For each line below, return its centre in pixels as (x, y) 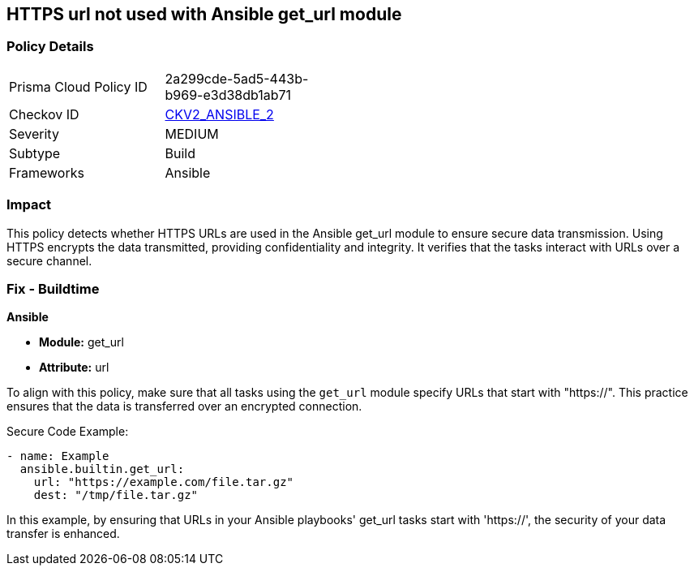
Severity (34, 133)
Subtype (35, 153)
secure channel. (49, 260)
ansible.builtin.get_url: (102, 469)
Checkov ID (44, 114)
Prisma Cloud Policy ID (78, 86)
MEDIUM (192, 133)
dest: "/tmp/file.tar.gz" (116, 495)
